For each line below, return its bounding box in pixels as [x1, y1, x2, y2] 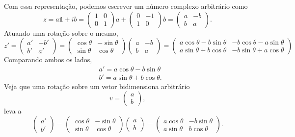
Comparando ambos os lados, [4, 54, 92, 65]
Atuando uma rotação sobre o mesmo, [4, 27, 118, 38]
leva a [4, 106, 22, 116]
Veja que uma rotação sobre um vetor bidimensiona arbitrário [4, 81, 190, 91]
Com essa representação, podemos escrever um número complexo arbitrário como [4, 1, 248, 11]
